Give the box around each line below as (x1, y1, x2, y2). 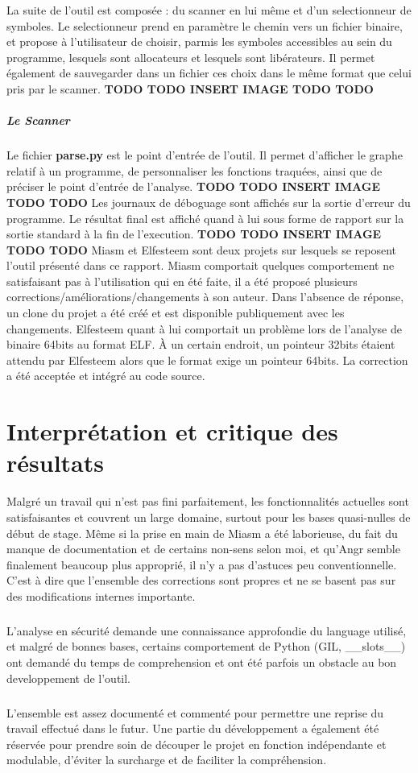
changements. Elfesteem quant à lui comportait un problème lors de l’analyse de (6, 320, 402, 337)
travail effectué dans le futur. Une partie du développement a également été (6, 720, 379, 737)
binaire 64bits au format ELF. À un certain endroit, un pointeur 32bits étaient (6, 336, 395, 353)
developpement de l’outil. (6, 669, 131, 686)
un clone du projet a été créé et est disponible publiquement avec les (6, 304, 345, 321)
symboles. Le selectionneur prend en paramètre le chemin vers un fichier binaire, (6, 17, 403, 34)
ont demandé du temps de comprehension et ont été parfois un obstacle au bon (6, 654, 397, 671)
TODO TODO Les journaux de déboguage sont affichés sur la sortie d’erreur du (6, 193, 411, 210)
